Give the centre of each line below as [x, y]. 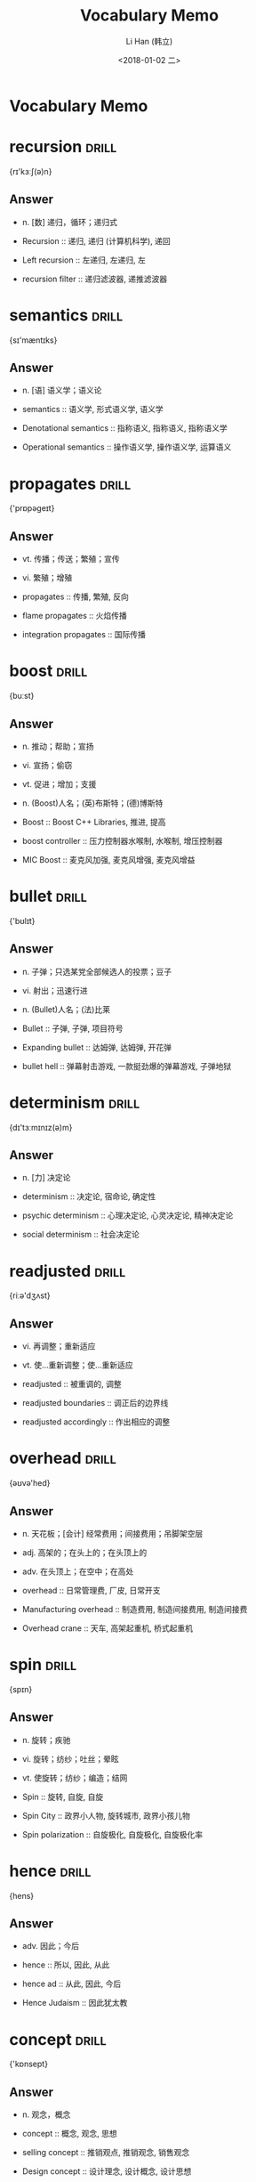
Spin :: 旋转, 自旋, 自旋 [63, 1797]
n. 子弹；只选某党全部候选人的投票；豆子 [97, 971]
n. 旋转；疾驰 [46, 1740]
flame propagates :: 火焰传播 [74, 616]
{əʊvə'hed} [30, 1483]
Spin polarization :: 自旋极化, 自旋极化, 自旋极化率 [112, 1834]
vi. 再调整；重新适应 [59, 1346]
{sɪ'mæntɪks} [33, 340]
